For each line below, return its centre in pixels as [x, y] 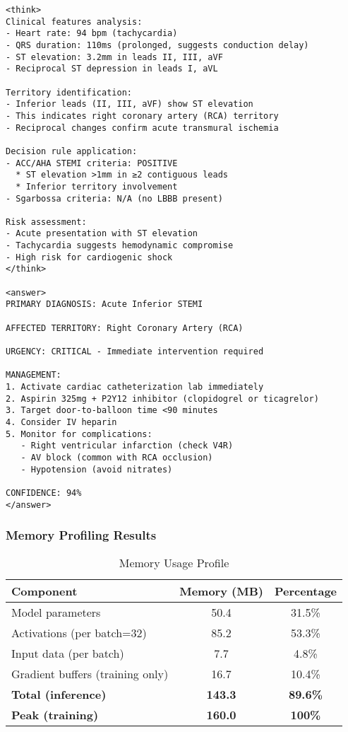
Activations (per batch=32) [79, 633]
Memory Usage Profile [174, 563]
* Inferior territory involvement [97, 186]
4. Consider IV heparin [61, 422]
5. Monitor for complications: [79, 434]
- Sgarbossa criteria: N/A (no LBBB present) [114, 198]
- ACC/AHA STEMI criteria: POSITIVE [92, 163]
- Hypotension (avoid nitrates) [97, 469]
